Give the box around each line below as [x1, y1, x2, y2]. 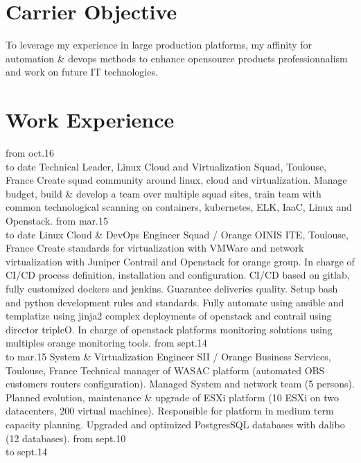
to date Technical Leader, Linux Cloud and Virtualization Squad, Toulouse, [6, 159, 327, 173]
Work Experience [6, 105, 175, 134]
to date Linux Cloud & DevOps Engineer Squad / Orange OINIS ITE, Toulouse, [6, 227, 349, 241]
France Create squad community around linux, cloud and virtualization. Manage [6, 173, 347, 187]
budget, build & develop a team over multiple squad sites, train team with [6, 186, 322, 200]
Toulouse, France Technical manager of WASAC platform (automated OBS [6, 362, 325, 377]
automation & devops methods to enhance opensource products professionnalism [6, 51, 348, 65]
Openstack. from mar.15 [6, 213, 108, 227]
